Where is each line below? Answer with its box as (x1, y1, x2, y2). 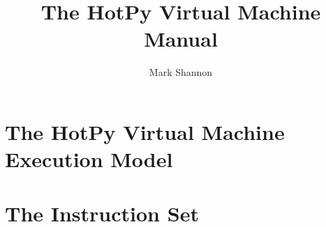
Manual (144, 24, 218, 53)
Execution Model (5, 145, 173, 173)
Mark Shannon (149, 65, 213, 79)
